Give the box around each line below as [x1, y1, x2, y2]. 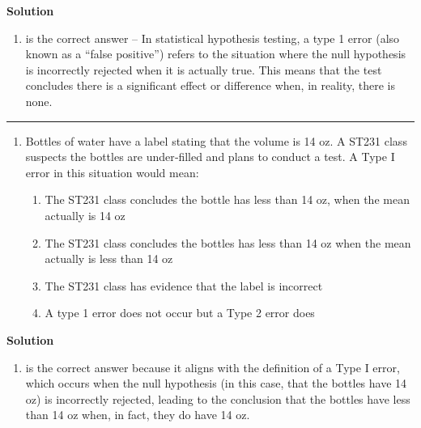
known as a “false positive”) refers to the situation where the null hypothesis [25, 45, 406, 62]
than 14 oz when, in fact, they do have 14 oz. [25, 406, 250, 423]
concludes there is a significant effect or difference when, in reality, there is [25, 77, 396, 94]
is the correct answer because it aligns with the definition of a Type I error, [25, 358, 400, 375]
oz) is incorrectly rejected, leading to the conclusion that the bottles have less [25, 390, 410, 407]
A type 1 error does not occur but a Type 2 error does [45, 304, 315, 321]
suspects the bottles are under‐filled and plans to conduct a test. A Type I [25, 148, 395, 165]
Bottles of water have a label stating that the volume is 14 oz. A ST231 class [25, 132, 407, 149]
